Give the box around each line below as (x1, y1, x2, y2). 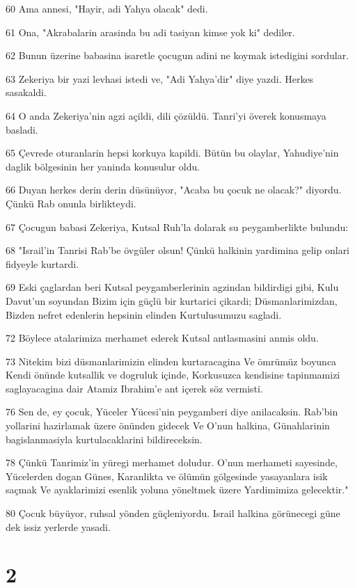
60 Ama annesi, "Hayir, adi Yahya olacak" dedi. (6, 1, 208, 15)
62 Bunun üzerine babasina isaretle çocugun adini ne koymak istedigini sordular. (6, 48, 349, 63)
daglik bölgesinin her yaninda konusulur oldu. (6, 159, 200, 173)
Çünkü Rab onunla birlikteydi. (6, 196, 136, 210)
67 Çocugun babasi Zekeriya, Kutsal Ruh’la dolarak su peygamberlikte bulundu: (6, 219, 349, 234)
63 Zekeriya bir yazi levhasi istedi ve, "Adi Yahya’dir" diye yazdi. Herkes (6, 71, 314, 86)
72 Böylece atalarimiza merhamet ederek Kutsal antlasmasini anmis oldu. (6, 331, 319, 345)
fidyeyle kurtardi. (6, 256, 79, 271)
